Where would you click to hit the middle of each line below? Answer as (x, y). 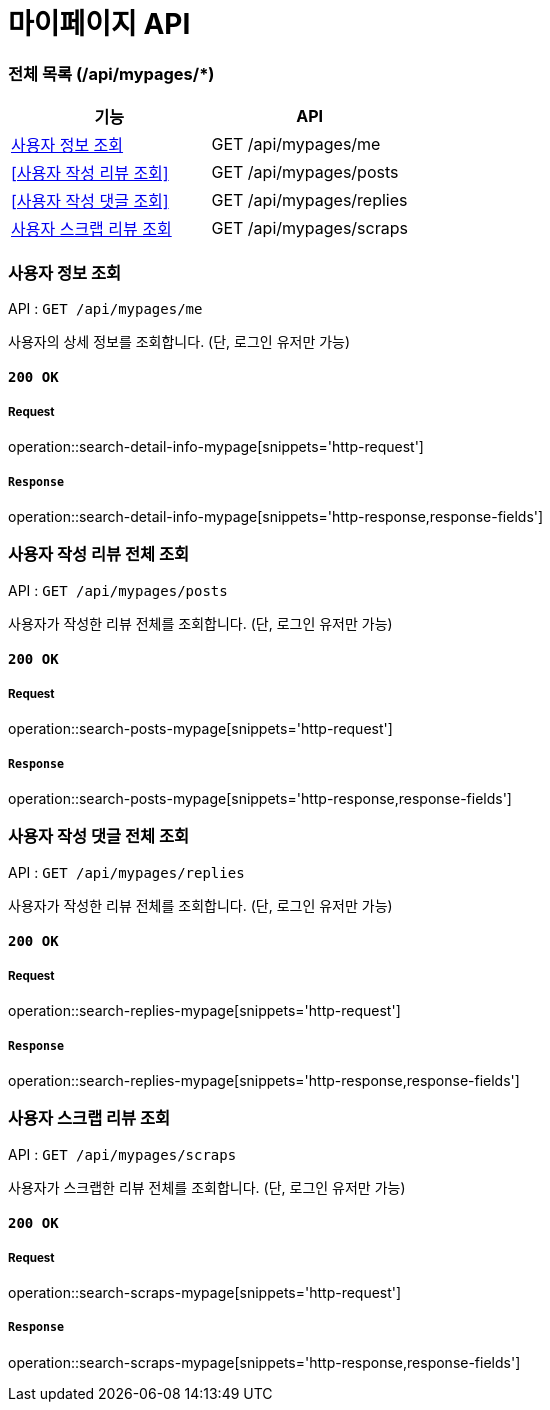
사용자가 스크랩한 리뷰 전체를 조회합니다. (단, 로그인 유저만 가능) (207, 1187)
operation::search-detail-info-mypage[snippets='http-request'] (216, 447)
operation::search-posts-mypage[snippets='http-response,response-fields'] (260, 798)
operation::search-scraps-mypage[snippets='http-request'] (205, 1293)
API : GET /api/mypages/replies (126, 872)
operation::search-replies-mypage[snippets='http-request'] (204, 1011)
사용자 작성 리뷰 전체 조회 (99, 554)
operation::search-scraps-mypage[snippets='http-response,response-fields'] (264, 1362)
